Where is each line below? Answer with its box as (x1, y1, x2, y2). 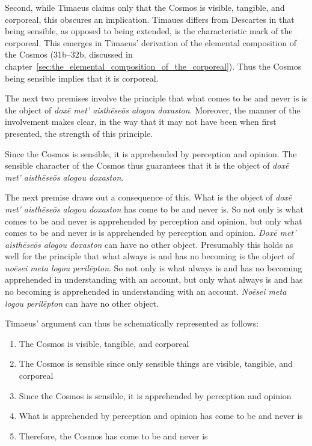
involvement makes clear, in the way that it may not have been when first (5, 115, 277, 128)
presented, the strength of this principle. (5, 127, 153, 139)
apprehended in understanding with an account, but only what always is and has (5, 273, 303, 286)
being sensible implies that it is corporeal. (5, 71, 159, 84)
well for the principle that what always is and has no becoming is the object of (5, 250, 295, 262)
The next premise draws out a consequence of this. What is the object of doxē (5, 191, 292, 203)
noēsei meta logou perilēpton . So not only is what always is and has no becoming (5, 261, 302, 274)
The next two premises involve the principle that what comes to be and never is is (5, 92, 308, 104)
